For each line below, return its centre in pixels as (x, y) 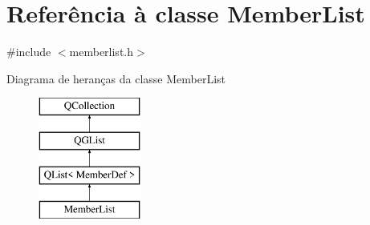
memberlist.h (102, 52)
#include (29, 52)
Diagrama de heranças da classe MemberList (116, 78)
